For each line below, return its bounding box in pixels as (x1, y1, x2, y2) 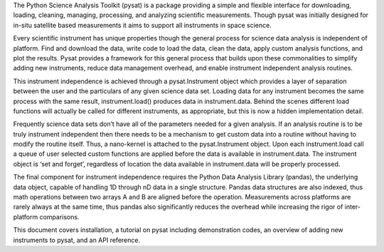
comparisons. (39, 212, 80, 221)
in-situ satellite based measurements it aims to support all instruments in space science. (13, 21, 272, 29)
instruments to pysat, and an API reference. (13, 236, 141, 244)
